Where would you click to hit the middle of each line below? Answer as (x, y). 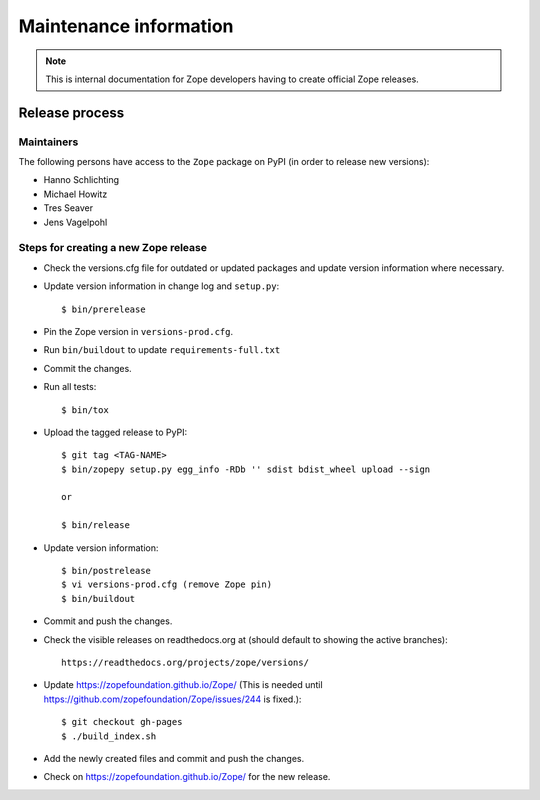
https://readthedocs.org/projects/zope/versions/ (185, 662)
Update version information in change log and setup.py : (161, 286)
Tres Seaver (68, 208)
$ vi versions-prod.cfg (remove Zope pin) (167, 584)
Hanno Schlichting (81, 180)
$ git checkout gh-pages (122, 722)
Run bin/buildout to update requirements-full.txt (162, 350)
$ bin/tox (85, 409)
